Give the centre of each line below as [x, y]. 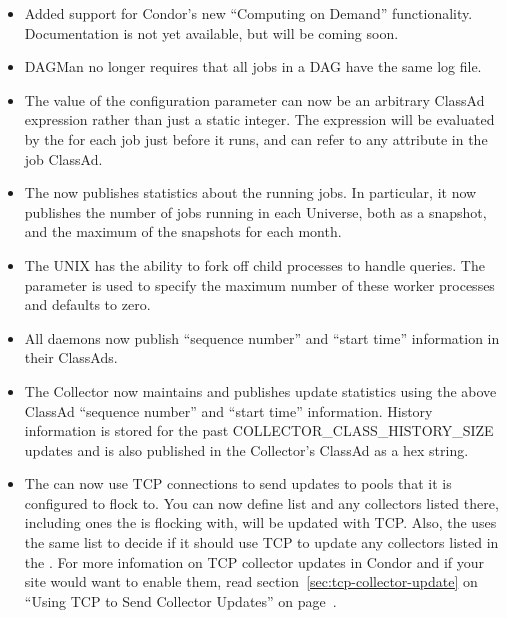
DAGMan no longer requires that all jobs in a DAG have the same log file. [253, 66]
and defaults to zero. [87, 304]
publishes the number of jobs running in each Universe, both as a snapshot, [255, 211]
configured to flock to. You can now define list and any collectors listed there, [261, 502]
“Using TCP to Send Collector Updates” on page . [180, 600]
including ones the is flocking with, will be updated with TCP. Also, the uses [260, 522]
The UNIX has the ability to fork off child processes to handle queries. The [254, 264]
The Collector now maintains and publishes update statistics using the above [260, 390]
